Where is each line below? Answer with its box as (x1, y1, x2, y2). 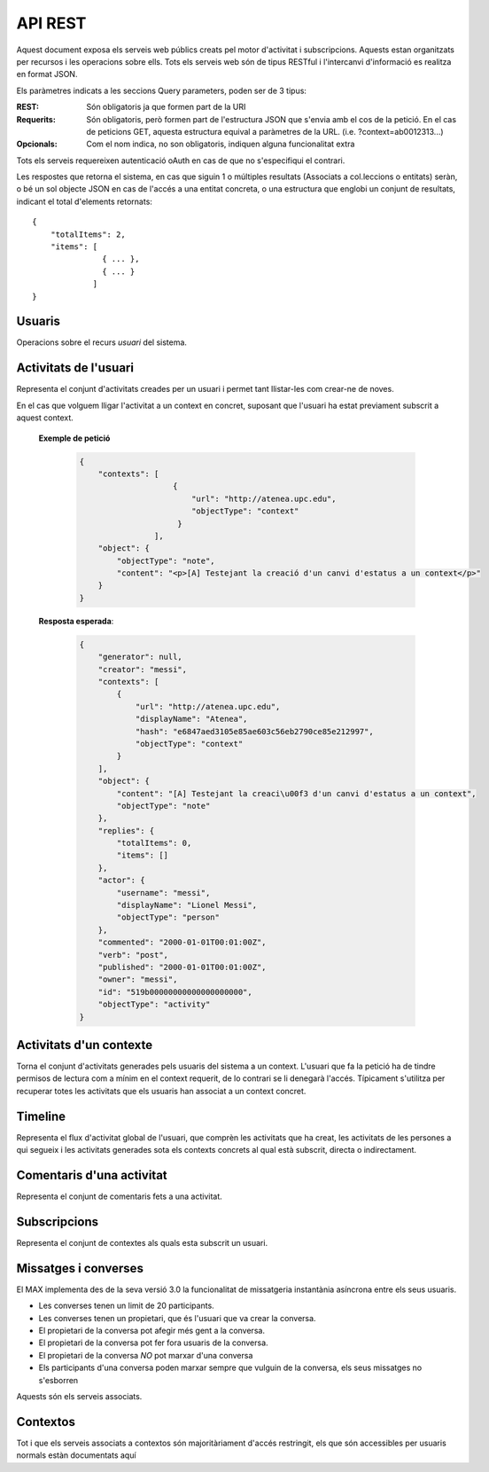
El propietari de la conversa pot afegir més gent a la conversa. (38, 1326, 266, 1335)
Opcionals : (16, 138, 58, 150)
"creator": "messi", (97, 664, 188, 674)
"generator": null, (97, 652, 183, 662)
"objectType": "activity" (97, 999, 211, 1010)
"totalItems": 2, (50, 229, 126, 239)
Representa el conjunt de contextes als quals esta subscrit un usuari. (16, 1237, 268, 1248)
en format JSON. (16, 69, 78, 80)
